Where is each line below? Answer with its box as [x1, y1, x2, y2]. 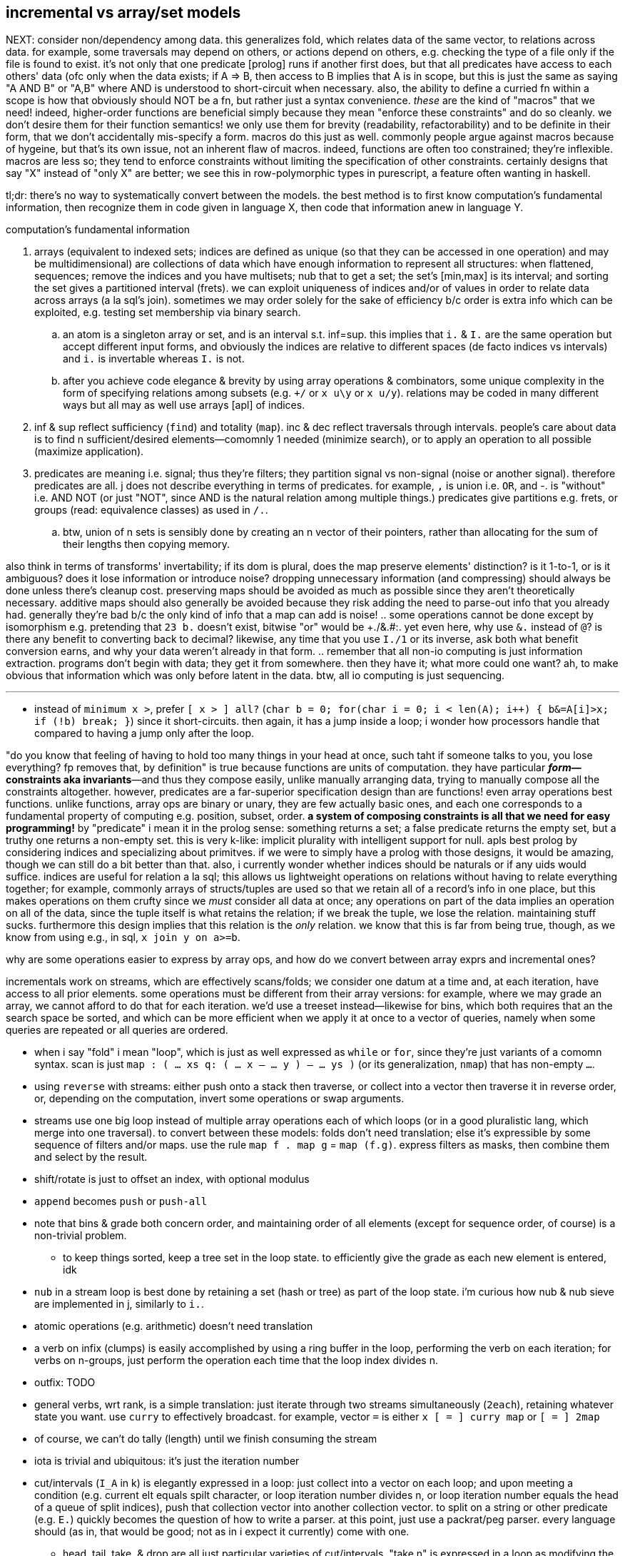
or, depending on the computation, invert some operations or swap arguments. [34, 1092, 405, 1105]
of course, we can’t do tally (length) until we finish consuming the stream [34, 1433, 377, 1445]
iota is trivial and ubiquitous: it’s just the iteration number [34, 1455, 300, 1468]
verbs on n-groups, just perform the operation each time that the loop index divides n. [34, 1354, 438, 1367]
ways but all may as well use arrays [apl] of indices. [63, 399, 305, 412]
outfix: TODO [34, 1376, 96, 1389]
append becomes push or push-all [34, 1195, 208, 1208]
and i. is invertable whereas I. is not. [63, 352, 245, 365]
